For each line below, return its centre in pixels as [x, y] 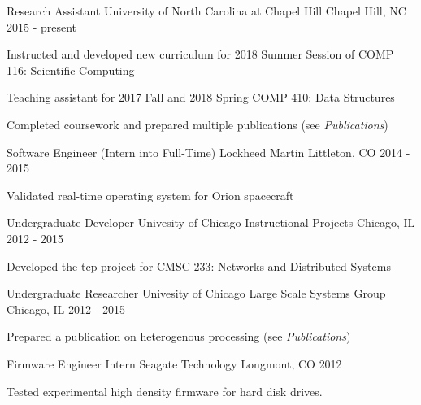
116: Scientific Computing [71, 70]
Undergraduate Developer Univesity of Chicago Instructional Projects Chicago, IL [211, 222]
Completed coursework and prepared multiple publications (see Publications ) [197, 124]
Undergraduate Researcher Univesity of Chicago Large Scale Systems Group [196, 293]
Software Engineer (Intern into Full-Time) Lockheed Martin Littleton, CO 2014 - [208, 152]
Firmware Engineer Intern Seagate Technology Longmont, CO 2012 [174, 363]
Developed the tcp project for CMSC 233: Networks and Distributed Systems [199, 266]
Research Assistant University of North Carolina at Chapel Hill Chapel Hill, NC [206, 11]
